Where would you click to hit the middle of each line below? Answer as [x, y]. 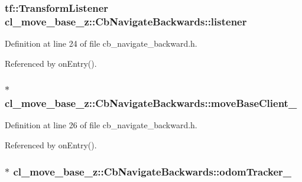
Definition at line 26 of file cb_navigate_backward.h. [101, 125]
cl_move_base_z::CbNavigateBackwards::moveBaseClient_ [151, 103]
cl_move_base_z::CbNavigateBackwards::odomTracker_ [152, 171]
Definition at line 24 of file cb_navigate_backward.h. [101, 43]
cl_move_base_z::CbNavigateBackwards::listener [126, 21]
